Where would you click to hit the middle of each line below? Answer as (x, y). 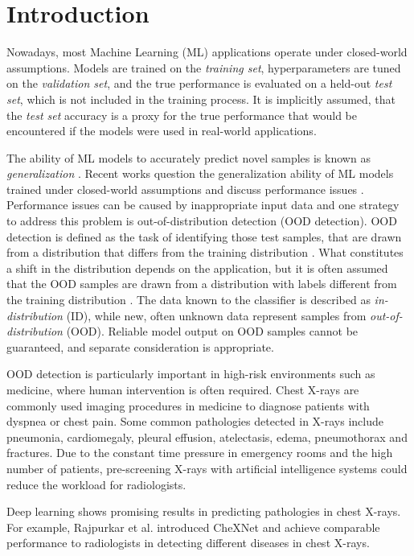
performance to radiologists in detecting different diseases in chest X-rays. (188, 543)
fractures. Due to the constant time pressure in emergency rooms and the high (200, 453)
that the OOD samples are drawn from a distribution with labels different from (202, 284)
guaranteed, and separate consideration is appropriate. (140, 346)
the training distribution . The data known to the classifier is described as (189, 300)
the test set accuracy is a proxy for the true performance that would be (182, 115)
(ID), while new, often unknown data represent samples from (216, 315)
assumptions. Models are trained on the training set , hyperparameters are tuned (204, 67)
